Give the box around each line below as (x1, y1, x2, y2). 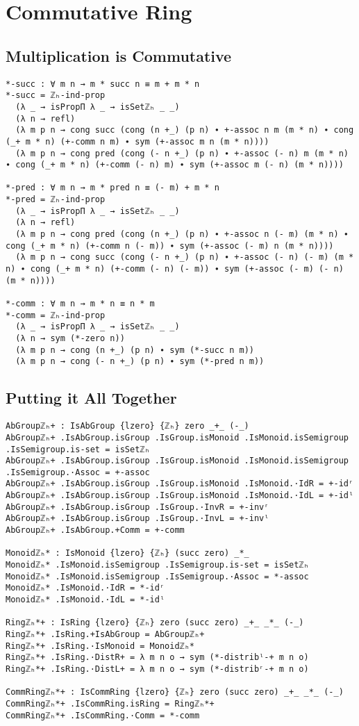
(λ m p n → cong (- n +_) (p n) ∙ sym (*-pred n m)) (15, 356, 265, 367)
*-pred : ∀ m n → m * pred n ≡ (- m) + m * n (6, 183, 219, 193)
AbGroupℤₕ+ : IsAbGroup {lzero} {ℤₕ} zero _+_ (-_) (6, 421, 249, 431)
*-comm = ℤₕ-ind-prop (6, 310, 106, 320)
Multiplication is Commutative (6, 44, 232, 66)
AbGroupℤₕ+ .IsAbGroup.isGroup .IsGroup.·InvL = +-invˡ (6, 513, 269, 524)
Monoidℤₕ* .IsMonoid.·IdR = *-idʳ (6, 583, 165, 593)
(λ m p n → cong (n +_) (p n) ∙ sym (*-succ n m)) (15, 345, 254, 355)
